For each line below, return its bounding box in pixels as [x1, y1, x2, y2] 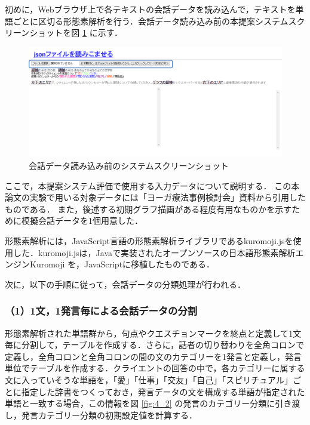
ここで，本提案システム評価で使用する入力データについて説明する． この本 [5, 179, 300, 192]
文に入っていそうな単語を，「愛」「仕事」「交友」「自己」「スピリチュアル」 [5, 373, 293, 386]
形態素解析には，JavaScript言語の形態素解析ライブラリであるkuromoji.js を [5, 235, 293, 247]
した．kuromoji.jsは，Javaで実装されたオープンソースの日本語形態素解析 [13, 246, 296, 258]
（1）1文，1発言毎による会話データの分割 [5, 303, 198, 318]
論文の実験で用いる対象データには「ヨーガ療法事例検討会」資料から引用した [5, 191, 306, 204]
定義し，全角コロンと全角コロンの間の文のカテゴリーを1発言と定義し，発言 [5, 350, 302, 362]
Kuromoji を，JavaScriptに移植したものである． [29, 258, 214, 270]
